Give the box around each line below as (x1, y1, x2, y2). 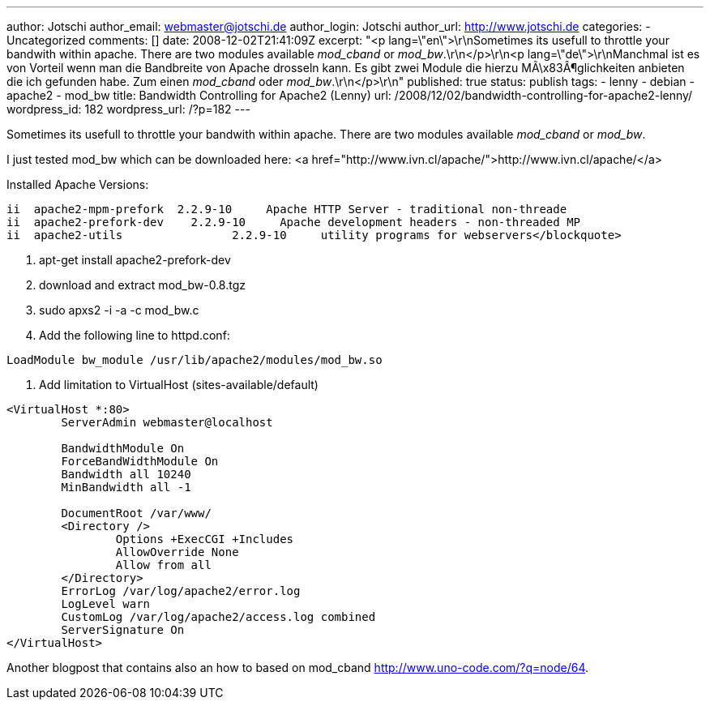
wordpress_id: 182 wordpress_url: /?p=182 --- (6, 102, 250, 116)
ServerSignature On (61, 623, 185, 636)
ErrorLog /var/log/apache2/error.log (61, 584, 301, 597)
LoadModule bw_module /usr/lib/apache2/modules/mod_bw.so (6, 353, 383, 366)
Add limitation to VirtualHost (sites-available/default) (39, 378, 319, 392)
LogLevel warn (61, 597, 151, 610)
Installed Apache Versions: (6, 178, 149, 191)
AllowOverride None (115, 546, 239, 558)
